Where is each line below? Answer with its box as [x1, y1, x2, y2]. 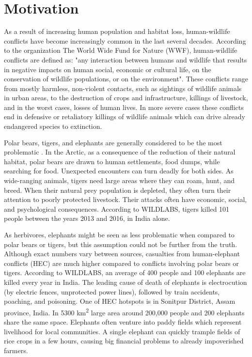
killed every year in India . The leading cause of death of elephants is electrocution [4, 277, 247, 287]
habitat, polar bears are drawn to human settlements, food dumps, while [4, 156, 220, 166]
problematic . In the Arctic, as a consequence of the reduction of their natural [4, 147, 236, 157]
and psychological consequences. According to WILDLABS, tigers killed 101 [4, 203, 230, 214]
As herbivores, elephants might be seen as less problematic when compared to [4, 230, 235, 239]
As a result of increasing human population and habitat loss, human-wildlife [4, 26, 230, 36]
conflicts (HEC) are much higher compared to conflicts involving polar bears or [4, 258, 239, 268]
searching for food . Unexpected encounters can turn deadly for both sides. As [4, 166, 234, 176]
